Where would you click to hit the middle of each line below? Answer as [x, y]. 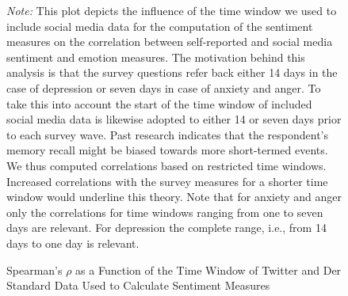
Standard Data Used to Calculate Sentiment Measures [138, 285]
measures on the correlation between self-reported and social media [170, 42]
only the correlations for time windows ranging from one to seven [165, 212]
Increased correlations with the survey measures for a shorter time [167, 181]
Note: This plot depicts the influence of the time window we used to [172, 10]
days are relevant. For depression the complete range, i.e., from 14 [166, 228]
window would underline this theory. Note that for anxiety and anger [174, 197]
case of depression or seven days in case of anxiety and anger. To [164, 87]
